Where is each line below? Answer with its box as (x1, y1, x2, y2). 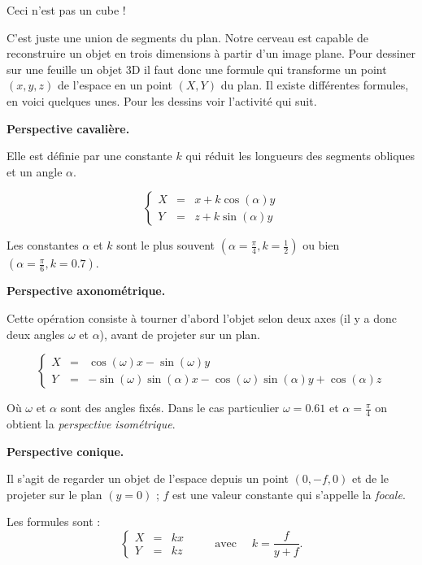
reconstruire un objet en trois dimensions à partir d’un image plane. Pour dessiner (7, 45, 416, 62)
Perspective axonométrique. (7, 282, 166, 299)
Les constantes (7, 237, 79, 254)
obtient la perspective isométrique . (7, 415, 176, 432)
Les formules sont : (7, 513, 101, 530)
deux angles (7, 325, 65, 342)
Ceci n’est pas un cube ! (7, 2, 126, 18)
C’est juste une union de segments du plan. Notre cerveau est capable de (7, 28, 368, 46)
